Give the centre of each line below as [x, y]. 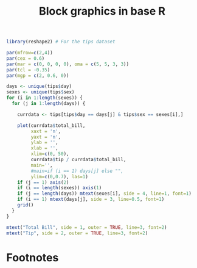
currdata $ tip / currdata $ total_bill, [78, 160]
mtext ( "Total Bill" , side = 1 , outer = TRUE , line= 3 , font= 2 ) [87, 227]
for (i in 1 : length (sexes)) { [45, 98]
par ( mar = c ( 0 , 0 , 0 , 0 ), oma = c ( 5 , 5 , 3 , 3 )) [68, 64]
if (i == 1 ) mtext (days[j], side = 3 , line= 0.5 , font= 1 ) [91, 200]
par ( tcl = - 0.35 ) [28, 70]
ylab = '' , [45, 143]
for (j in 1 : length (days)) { [49, 104]
